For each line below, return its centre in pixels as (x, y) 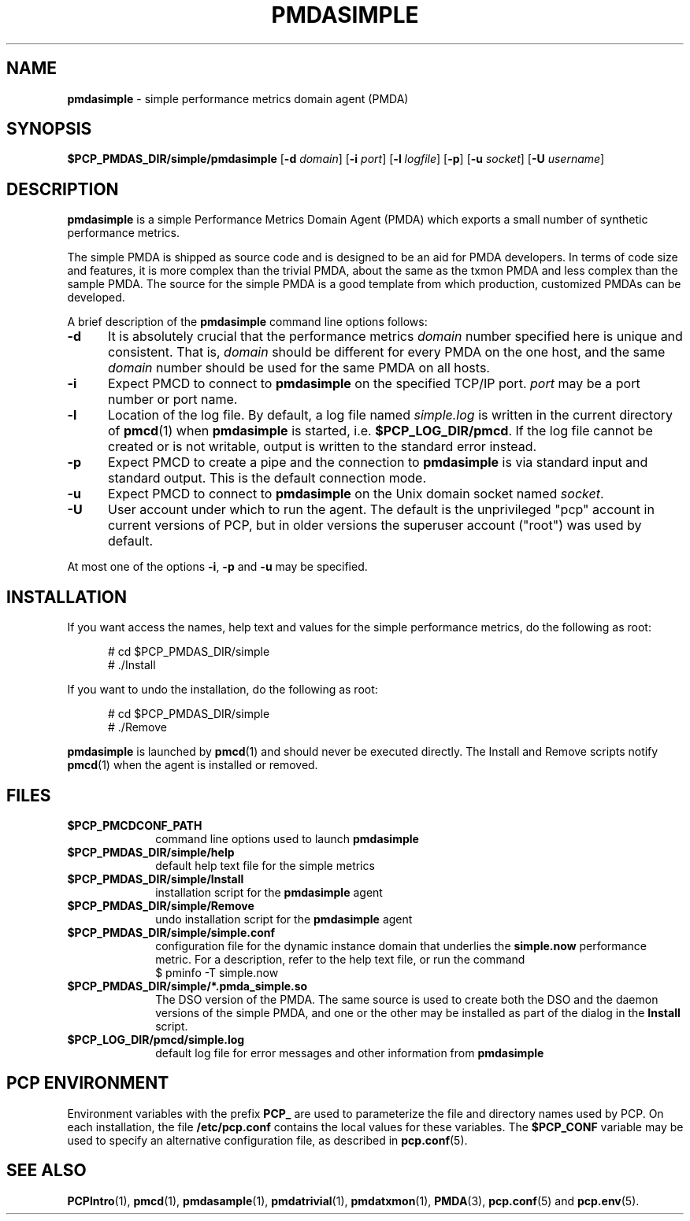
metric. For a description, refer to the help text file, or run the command (340, 959)
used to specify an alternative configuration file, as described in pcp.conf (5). (267, 1140)
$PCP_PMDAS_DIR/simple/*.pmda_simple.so (187, 986)
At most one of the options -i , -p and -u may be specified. (217, 567)
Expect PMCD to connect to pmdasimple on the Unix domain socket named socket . (356, 494)
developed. (96, 298)
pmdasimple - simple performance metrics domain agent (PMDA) (238, 98)
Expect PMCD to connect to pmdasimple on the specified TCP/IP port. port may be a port (374, 384)
